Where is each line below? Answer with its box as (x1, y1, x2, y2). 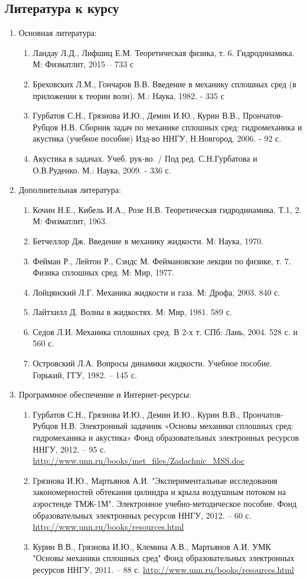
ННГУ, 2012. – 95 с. (32, 443, 106, 455)
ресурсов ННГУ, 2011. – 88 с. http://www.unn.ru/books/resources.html (32, 563, 295, 575)
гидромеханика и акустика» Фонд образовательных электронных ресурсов (32, 431, 299, 444)
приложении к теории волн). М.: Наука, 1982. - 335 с (32, 89, 224, 101)
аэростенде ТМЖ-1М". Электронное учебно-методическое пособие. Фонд (32, 497, 297, 510)
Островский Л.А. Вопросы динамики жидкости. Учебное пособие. (32, 357, 272, 369)
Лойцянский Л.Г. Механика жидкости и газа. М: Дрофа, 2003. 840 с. (32, 286, 280, 298)
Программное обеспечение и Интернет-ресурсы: (18, 388, 191, 401)
